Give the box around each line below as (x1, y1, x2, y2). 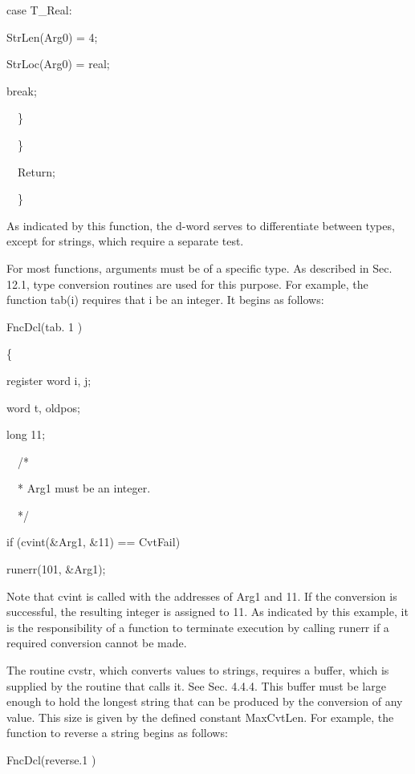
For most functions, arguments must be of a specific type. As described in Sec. (6, 259, 393, 276)
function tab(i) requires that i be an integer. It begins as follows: (6, 291, 324, 308)
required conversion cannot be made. (6, 634, 187, 651)
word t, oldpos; (6, 399, 80, 415)
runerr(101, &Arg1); (6, 561, 106, 577)
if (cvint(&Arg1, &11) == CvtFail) (6, 533, 181, 550)
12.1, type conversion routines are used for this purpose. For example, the (6, 275, 368, 292)
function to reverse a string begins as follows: (6, 724, 228, 741)
